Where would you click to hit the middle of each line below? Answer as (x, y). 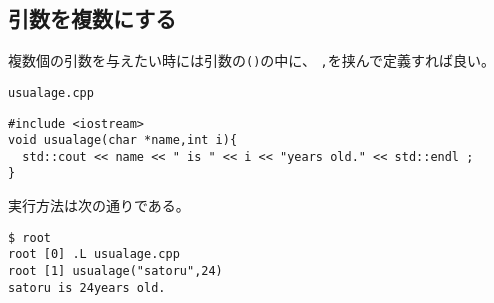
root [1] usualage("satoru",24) (115, 271)
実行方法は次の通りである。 (99, 205)
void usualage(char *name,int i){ (123, 140)
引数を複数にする (92, 18)
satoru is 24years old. (87, 287)
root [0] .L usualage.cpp (94, 254)
